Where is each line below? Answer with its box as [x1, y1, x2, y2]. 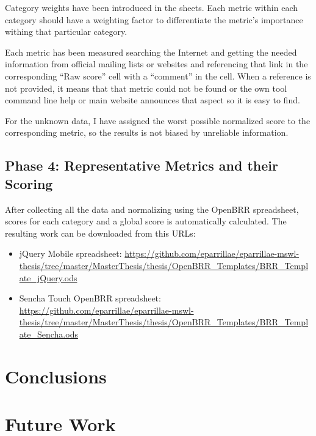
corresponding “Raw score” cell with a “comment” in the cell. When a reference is [5, 69, 311, 82]
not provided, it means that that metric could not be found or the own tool [5, 81, 287, 94]
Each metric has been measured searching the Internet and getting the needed [5, 45, 297, 58]
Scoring [5, 174, 53, 193]
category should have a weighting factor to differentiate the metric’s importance [5, 13, 303, 26]
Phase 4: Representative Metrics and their [5, 156, 278, 175]
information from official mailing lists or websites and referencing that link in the [5, 57, 308, 70]
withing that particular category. [5, 25, 127, 38]
